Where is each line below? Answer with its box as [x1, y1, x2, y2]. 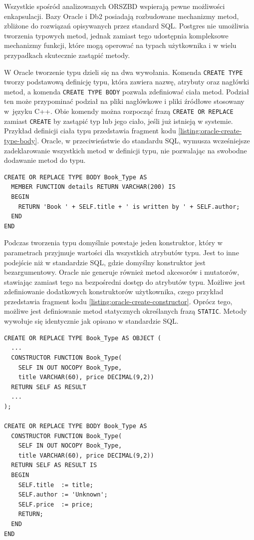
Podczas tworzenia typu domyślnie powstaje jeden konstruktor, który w [4, 237, 223, 248]
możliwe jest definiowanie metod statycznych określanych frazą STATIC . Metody [4, 306, 247, 316]
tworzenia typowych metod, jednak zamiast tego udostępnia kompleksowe [4, 30, 229, 40]
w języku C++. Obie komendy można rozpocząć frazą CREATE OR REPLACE [4, 106, 234, 116]
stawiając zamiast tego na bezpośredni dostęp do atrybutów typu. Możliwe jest [4, 276, 246, 287]
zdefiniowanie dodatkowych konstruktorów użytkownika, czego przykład [4, 286, 224, 297]
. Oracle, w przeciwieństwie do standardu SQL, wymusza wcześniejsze [37, 135, 250, 145]
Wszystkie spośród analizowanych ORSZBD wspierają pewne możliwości [4, 1, 225, 11]
